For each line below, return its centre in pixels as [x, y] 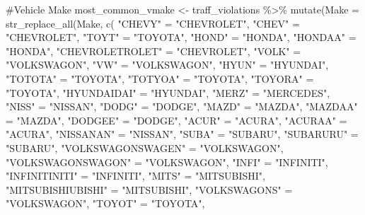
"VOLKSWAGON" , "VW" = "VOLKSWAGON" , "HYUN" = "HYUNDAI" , [167, 65]
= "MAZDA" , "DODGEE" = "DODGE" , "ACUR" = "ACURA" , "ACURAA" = [176, 120]
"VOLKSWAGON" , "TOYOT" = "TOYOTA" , [105, 203]
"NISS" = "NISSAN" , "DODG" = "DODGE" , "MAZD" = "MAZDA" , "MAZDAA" [182, 106]
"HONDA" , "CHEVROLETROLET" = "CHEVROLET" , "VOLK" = [153, 51]
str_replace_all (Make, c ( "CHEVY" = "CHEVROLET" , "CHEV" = [153, 23]
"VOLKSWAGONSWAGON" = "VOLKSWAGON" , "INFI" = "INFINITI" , [167, 162]
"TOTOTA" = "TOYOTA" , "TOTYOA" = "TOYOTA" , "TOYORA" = [160, 78]
